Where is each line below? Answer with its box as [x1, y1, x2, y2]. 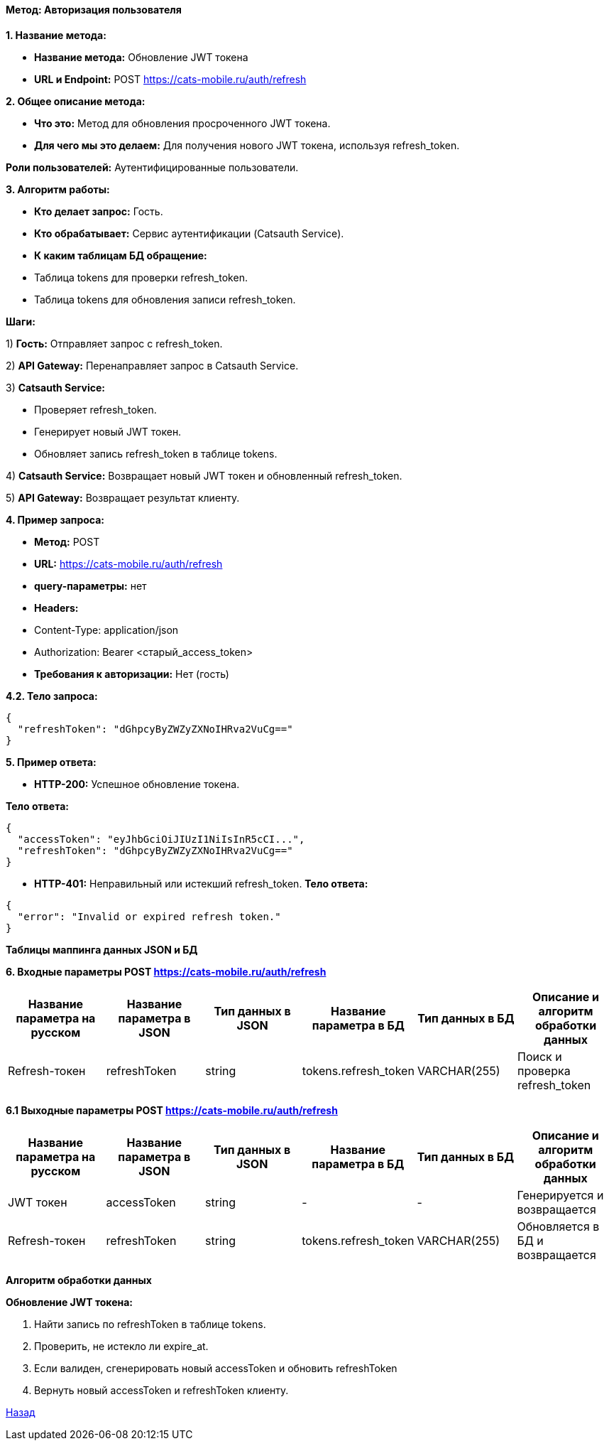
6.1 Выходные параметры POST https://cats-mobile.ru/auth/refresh [6, 1104, 338, 1116]
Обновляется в [517, 1219, 600, 1234]
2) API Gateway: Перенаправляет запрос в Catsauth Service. [6, 359, 299, 372]
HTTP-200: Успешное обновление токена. [34, 777, 240, 790]
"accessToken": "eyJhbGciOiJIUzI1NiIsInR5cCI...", [17, 833, 305, 845]
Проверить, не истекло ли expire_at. [34, 1339, 209, 1352]
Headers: [34, 601, 79, 614]
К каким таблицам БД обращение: [34, 249, 207, 261]
